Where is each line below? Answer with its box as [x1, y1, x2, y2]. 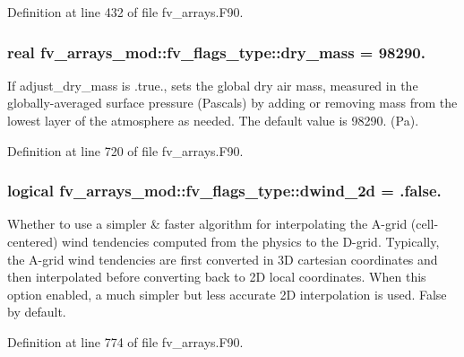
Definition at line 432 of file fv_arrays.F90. [7, 3, 244, 21]
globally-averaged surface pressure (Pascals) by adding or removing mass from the [7, 93, 458, 112]
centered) [7, 232, 58, 250]
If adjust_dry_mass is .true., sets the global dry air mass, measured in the [7, 75, 418, 94]
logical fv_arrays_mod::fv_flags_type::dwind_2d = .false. [7, 179, 442, 202]
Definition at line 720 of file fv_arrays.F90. [7, 141, 244, 160]
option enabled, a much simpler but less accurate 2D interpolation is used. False [7, 284, 447, 303]
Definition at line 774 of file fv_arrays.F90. [7, 332, 244, 351]
